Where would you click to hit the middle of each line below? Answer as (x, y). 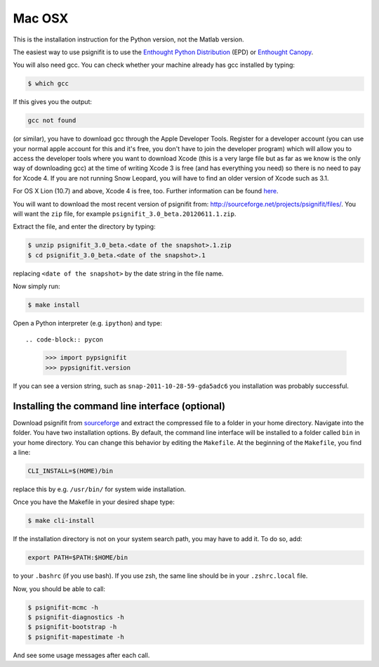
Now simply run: (36, 286)
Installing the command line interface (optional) (119, 406)
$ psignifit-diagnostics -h (76, 617)
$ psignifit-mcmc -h (63, 607)
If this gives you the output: (53, 102)
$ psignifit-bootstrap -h (72, 627)
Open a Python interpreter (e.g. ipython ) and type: (88, 323)
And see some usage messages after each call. (81, 655)
